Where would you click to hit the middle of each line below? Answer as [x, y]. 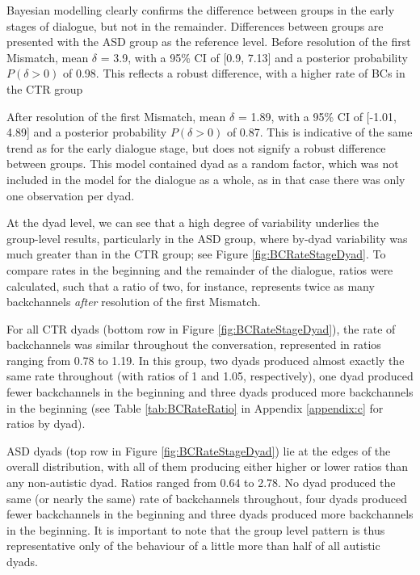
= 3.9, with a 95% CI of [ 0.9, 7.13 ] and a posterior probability [254, 57]
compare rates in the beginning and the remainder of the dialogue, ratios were [200, 269]
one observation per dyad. [71, 195]
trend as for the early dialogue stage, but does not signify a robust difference [196, 147]
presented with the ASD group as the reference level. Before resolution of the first [209, 42]
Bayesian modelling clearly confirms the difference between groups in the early [201, 10]
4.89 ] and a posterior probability [87, 132]
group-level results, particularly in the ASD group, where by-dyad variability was [207, 238]
